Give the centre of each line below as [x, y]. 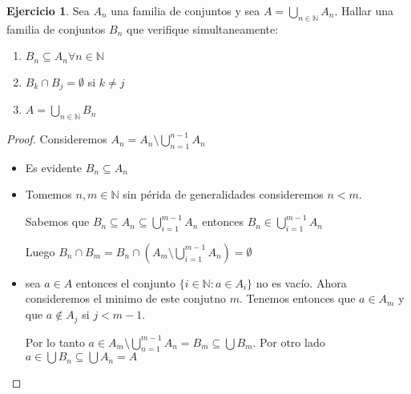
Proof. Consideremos [57, 139]
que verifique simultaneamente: [203, 28]
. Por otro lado [289, 342]
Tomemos [48, 194]
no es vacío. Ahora [301, 282]
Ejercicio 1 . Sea [48, 10]
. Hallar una [364, 10]
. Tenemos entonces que [298, 298]
